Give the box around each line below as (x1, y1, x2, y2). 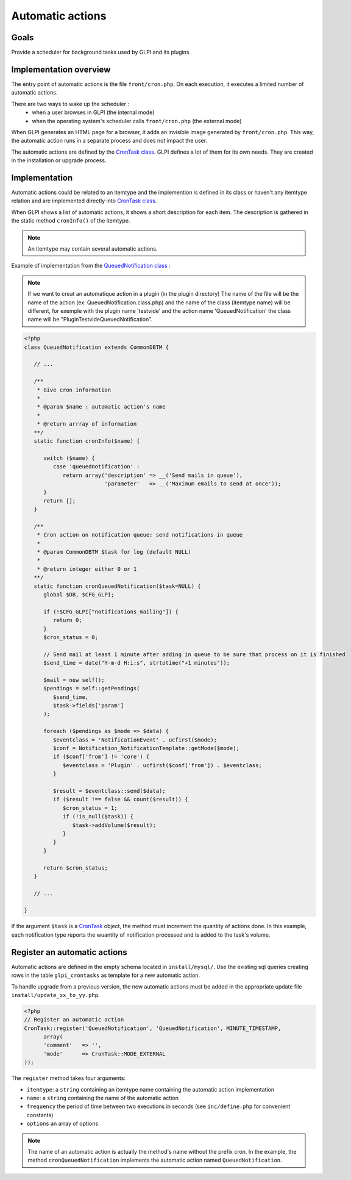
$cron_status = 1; (62, 804, 118, 811)
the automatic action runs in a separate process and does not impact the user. (11, 137, 207, 145)
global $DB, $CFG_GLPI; (43, 592, 115, 598)
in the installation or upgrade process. (11, 157, 107, 164)
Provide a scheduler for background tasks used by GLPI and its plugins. (11, 49, 191, 56)
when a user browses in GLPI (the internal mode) (32, 109, 155, 116)
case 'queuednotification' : (52, 463, 140, 470)
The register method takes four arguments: (11, 1075, 126, 1082)
